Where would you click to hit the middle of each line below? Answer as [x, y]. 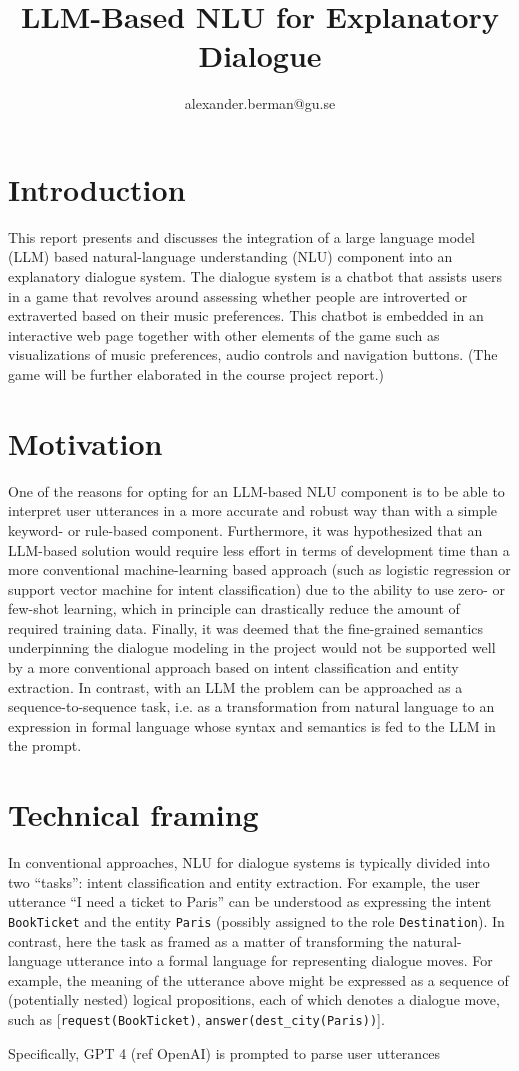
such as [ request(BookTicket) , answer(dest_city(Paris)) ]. [196, 1018]
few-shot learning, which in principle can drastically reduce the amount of [234, 608]
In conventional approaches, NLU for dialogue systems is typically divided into [249, 862]
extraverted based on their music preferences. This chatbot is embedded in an [246, 315]
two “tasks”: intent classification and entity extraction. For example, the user [244, 881]
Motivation [85, 442]
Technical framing [133, 814]
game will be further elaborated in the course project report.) [196, 374]
